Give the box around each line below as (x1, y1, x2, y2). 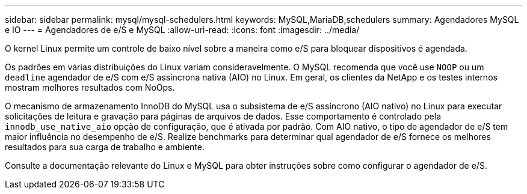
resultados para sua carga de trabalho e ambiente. (5, 142, 205, 152)
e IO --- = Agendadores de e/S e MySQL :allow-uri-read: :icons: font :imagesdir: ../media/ (5, 25, 360, 35)
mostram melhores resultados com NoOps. (5, 82, 175, 92)
